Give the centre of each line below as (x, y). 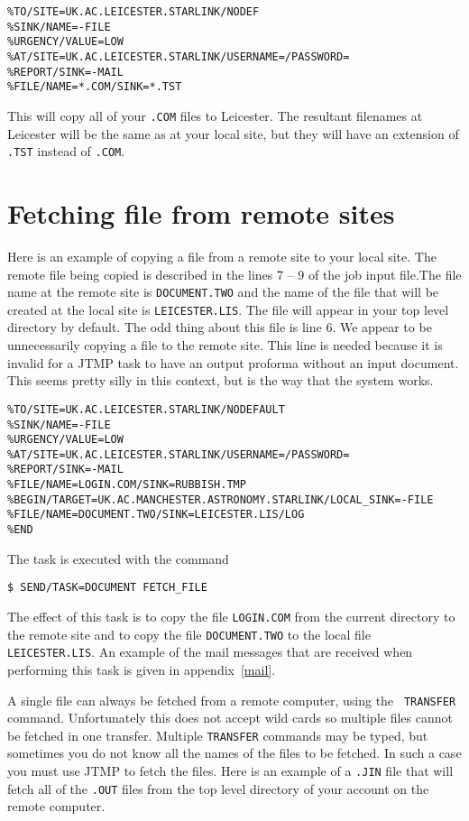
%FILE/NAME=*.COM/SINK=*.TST (95, 87)
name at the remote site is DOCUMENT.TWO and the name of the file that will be (223, 292)
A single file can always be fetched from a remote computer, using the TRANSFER (232, 700)
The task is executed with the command (118, 558)
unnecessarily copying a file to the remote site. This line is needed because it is (225, 345)
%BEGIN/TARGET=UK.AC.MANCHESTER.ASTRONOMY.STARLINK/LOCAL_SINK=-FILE (221, 499)
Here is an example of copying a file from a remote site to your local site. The (222, 256)
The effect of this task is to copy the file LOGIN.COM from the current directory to (231, 616)
